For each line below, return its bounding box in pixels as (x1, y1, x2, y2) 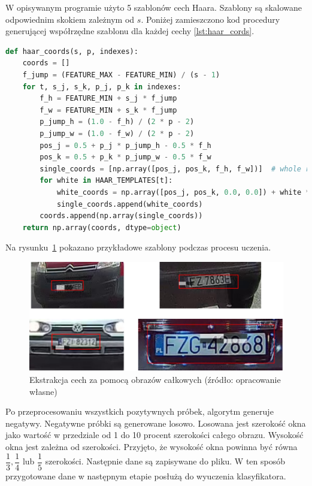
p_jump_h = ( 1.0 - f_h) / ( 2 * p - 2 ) (40, 117, 195, 126)
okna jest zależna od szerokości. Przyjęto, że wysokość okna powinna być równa (5, 440, 298, 453)
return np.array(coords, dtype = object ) (22, 223, 181, 232)
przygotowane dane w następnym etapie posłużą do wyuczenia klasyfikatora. (5, 469, 286, 482)
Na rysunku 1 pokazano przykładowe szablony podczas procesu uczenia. (5, 241, 271, 253)
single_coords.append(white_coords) (56, 200, 203, 209)
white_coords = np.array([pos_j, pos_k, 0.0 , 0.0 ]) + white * (56, 188, 310, 197)
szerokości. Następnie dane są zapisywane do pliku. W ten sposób (45, 455, 286, 467)
